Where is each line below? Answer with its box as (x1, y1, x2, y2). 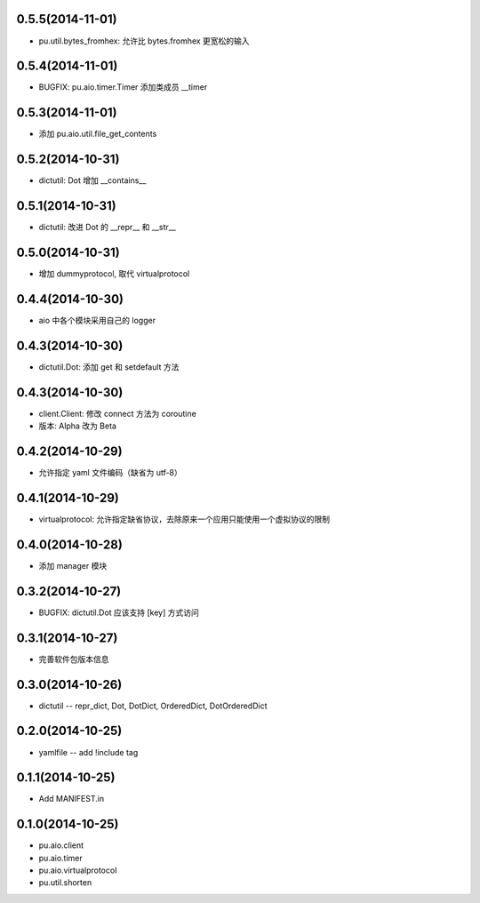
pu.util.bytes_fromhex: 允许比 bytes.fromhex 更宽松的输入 (38, 36, 250, 46)
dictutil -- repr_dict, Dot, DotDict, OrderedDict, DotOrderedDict (38, 700, 268, 711)
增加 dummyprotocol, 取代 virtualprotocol (38, 268, 190, 279)
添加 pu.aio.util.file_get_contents (38, 129, 157, 140)
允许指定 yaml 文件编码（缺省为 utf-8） (38, 467, 182, 478)
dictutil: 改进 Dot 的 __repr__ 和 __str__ (38, 222, 177, 233)
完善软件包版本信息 (38, 653, 109, 664)
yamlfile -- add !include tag (38, 747, 139, 757)
